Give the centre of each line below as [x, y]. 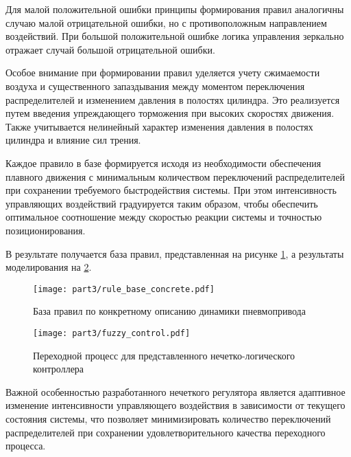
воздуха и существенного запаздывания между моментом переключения [155, 86]
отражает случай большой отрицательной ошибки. [110, 49]
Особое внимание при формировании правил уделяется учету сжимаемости [163, 73]
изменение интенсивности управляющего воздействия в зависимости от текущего [175, 405]
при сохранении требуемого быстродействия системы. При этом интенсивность [171, 190]
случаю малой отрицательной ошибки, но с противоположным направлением [166, 22]
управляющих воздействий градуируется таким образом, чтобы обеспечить [162, 203]
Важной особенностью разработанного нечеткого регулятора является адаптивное [175, 391]
